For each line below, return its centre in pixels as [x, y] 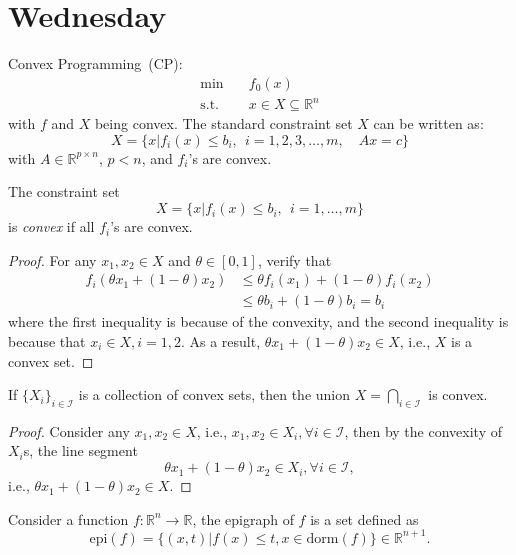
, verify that [294, 259]
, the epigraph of [243, 518]
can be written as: [428, 123]
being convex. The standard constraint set [223, 123]
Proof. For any [52, 259]
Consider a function [68, 518]
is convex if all [51, 226]
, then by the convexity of [423, 430]
